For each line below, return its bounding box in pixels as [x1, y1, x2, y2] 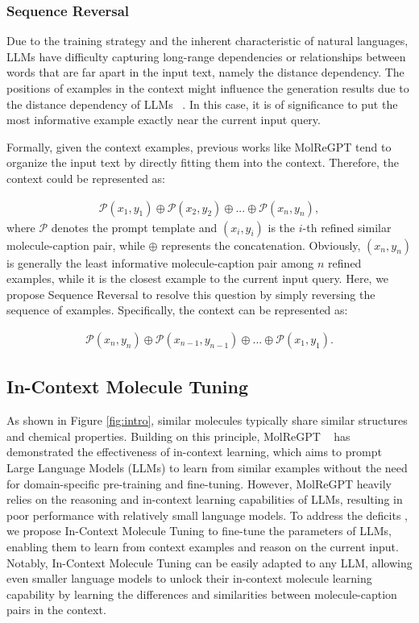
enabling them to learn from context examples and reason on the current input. [6, 538, 399, 554]
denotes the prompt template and [51, 218, 218, 235]
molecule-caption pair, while [6, 236, 145, 253]
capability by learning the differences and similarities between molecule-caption [6, 585, 397, 602]
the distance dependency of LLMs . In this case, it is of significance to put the [6, 95, 398, 112]
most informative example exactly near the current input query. [6, 111, 321, 128]
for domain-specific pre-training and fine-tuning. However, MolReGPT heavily [6, 475, 392, 492]
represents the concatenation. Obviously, [161, 236, 361, 253]
